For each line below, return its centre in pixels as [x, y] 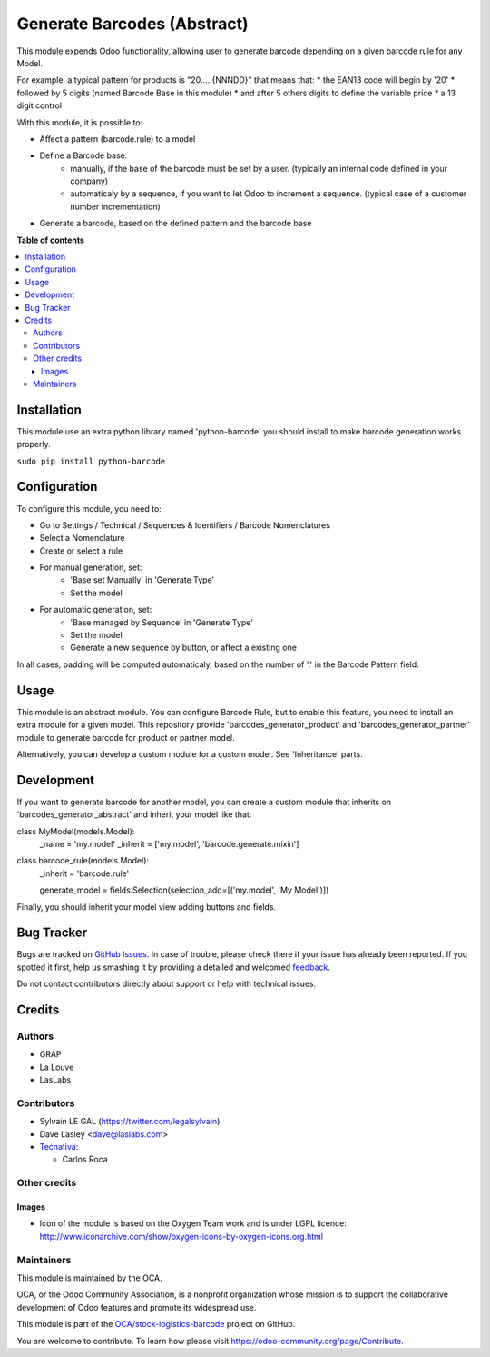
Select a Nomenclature [82, 538]
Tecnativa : [59, 1147]
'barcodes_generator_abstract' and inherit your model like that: [134, 814]
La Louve [57, 1067]
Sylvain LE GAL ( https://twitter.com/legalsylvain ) [130, 1122]
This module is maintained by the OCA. [89, 1278]
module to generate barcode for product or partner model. [126, 737]
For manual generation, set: [91, 567]
